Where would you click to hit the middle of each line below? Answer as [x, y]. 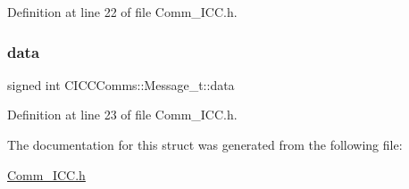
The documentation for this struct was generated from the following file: [205, 144]
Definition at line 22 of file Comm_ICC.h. [122, 12]
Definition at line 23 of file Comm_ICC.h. [122, 115]
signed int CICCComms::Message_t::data [121, 84]
